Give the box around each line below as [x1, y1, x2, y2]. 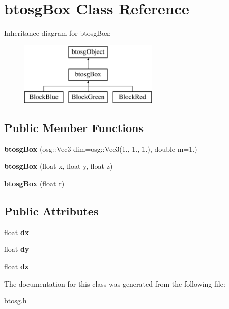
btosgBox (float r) [4, 178, 65, 189]
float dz [4, 261, 29, 272]
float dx [4, 226, 30, 237]
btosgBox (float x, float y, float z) [4, 161, 113, 171]
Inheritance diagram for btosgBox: [4, 28, 111, 38]
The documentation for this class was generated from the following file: [4, 278, 225, 289]
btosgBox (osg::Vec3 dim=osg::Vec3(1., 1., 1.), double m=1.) [4, 143, 197, 154]
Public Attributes [4, 203, 99, 219]
